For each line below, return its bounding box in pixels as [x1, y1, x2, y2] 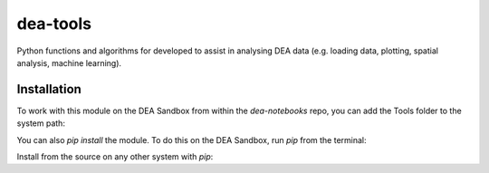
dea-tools [16, 14, 92, 34]
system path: [16, 118, 65, 129]
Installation [16, 82, 81, 97]
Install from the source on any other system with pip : [16, 151, 214, 162]
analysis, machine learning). [16, 57, 122, 68]
